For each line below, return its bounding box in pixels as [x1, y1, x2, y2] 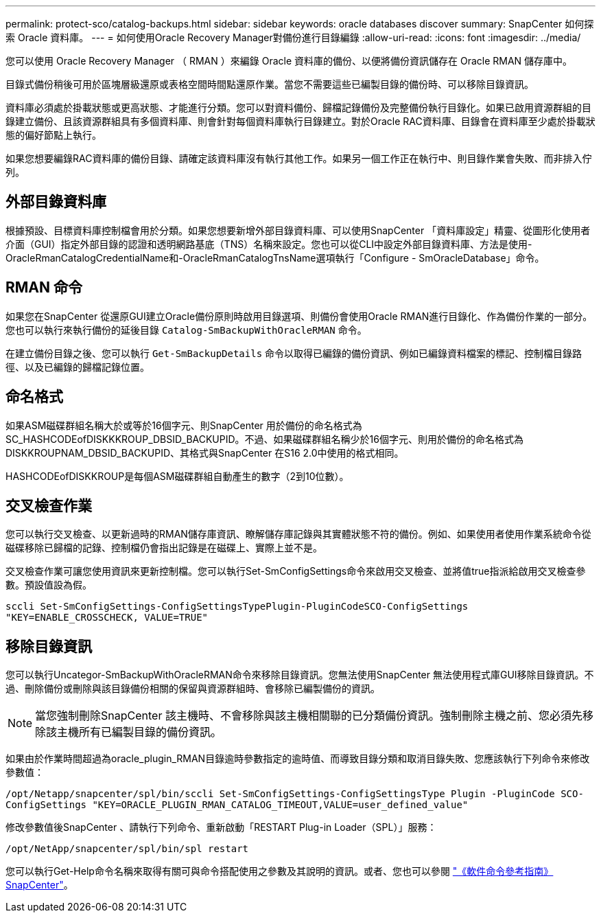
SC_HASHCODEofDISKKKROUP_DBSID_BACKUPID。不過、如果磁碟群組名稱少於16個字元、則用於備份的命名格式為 [5, 433, 523, 445]
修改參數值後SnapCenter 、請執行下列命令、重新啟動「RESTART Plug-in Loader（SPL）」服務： [5, 821, 437, 834]
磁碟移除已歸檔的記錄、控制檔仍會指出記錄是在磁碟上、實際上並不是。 [5, 542, 322, 554]
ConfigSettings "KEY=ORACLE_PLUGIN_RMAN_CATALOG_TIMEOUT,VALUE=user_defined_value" [5, 799, 469, 811]
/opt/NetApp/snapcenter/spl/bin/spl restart [5, 843, 249, 855]
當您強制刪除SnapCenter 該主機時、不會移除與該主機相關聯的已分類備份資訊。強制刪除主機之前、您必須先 [35, 709, 582, 723]
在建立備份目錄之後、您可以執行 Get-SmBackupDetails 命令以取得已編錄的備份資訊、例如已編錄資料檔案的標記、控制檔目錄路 [5, 347, 582, 359]
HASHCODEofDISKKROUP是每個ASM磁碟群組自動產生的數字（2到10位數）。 [5, 470, 349, 482]
